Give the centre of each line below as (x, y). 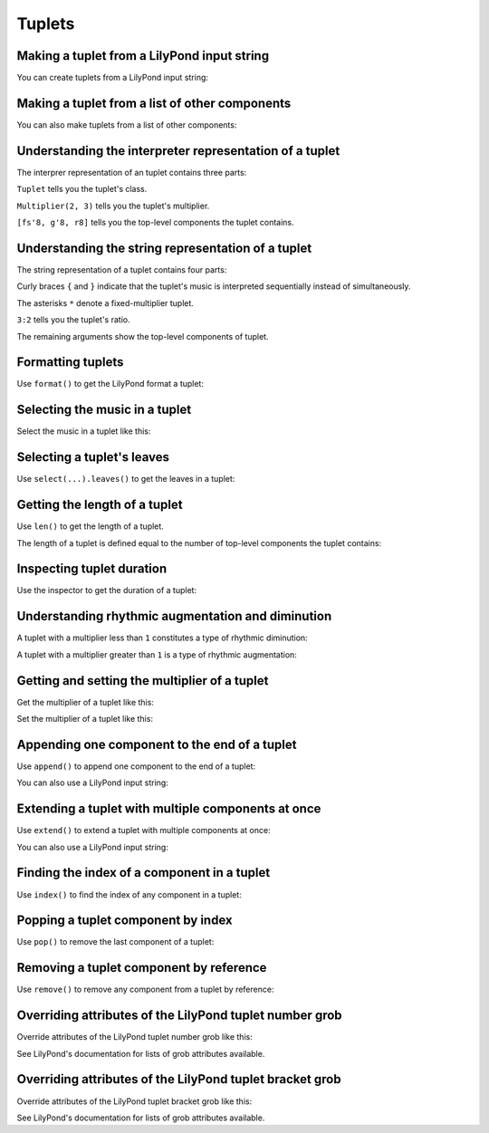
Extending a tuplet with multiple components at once (169, 809)
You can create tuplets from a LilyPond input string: (112, 78)
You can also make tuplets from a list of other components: (127, 125)
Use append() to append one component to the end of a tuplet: (136, 766)
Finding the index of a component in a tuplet (144, 873)
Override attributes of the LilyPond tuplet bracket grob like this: (134, 1101)
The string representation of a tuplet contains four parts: (122, 269)
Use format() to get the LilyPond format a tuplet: (110, 384)
